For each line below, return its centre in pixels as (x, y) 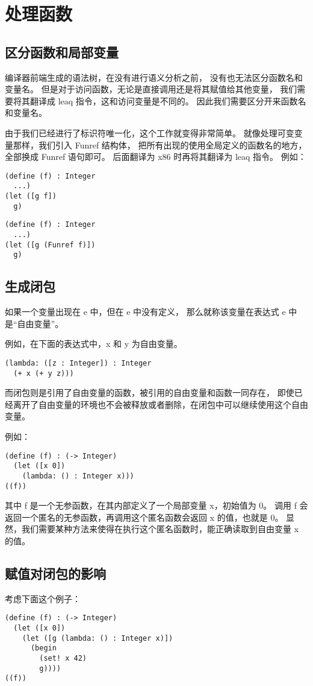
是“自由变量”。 (34, 323)
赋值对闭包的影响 (55, 573)
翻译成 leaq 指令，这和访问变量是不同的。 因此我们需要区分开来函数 (164, 100)
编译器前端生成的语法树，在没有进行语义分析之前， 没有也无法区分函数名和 (154, 77)
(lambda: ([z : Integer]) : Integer (78, 363)
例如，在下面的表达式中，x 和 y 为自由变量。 (94, 344)
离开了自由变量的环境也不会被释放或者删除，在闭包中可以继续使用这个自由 (160, 404)
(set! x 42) (63, 659)
